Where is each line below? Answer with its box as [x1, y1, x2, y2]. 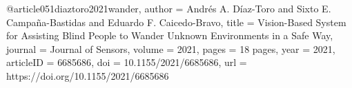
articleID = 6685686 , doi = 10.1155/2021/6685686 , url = [6, 55, 247, 69]
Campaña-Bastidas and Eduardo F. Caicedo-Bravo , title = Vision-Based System [6, 14, 346, 29]
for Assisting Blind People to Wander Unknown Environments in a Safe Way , [6, 28, 333, 43]
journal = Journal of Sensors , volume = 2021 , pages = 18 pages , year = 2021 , [6, 41, 335, 56]
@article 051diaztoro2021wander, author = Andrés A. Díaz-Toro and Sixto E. [6, 1, 331, 15]
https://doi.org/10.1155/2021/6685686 [6, 68, 169, 82]
